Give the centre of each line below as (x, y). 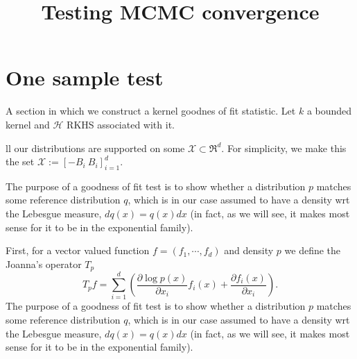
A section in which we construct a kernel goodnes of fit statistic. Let (151, 111)
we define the (313, 250)
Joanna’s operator (44, 264)
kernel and (28, 124)
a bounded (329, 111)
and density (249, 250)
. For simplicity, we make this (284, 148)
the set (20, 161)
